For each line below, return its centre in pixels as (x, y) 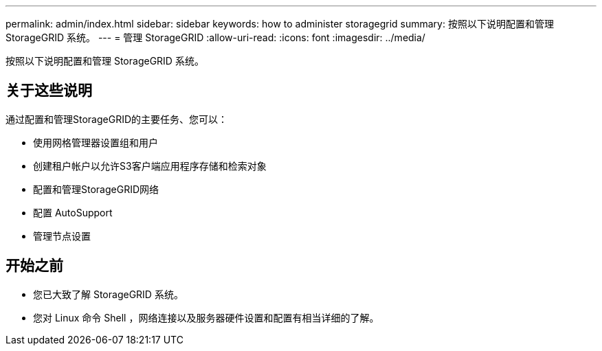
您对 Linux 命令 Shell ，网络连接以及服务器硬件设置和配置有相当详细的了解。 (206, 317)
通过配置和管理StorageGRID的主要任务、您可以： (117, 119)
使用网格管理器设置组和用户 (96, 142)
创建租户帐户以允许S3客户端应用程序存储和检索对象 (150, 166)
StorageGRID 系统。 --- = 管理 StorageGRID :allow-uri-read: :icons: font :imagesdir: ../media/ (215, 37)
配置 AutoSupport (73, 212)
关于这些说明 (49, 91)
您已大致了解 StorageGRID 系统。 (108, 294)
